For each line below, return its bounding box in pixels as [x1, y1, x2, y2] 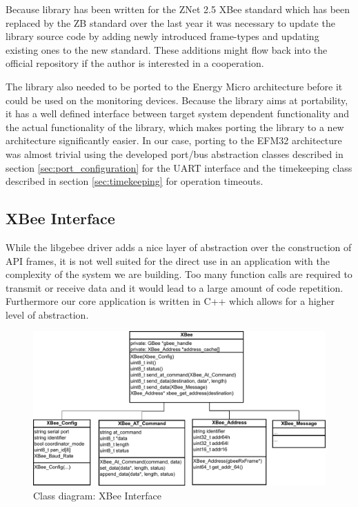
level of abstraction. [6, 307, 89, 321]
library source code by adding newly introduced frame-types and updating [6, 29, 319, 43]
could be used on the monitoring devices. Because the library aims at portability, [6, 92, 348, 107]
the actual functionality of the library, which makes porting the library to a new [6, 119, 344, 134]
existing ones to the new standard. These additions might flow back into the [6, 42, 328, 57]
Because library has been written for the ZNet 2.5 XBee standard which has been [6, 2, 350, 16]
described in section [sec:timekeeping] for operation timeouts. [6, 174, 263, 188]
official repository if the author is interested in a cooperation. [6, 56, 264, 70]
